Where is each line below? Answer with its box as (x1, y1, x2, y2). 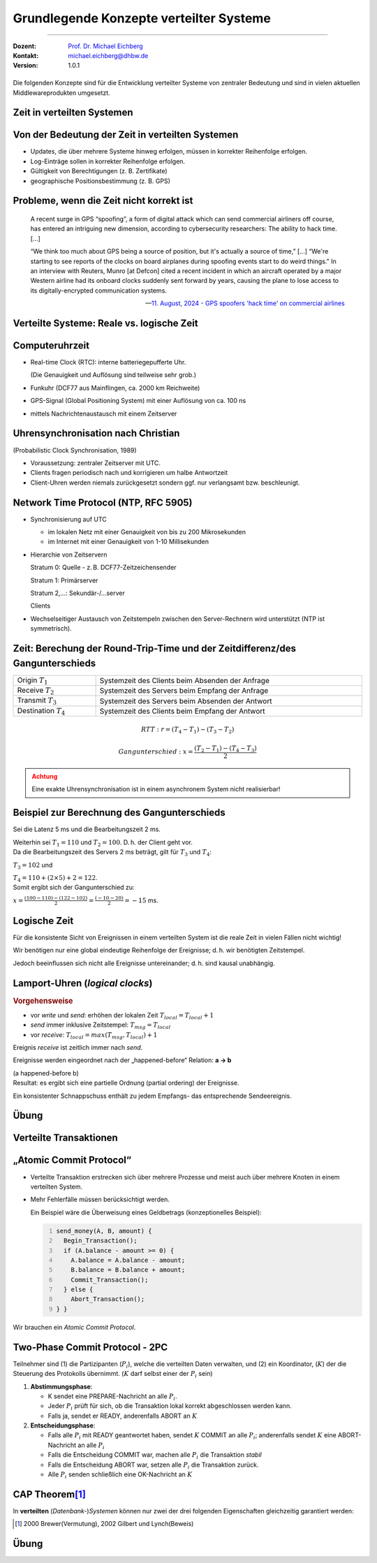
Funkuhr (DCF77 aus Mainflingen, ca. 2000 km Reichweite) (30, 383, 200, 392)
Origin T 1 (17, 675, 48, 686)
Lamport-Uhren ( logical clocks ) (13, 977, 153, 989)
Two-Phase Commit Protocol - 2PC (13, 1341, 168, 1353)
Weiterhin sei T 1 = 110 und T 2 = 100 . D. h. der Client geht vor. (13, 838, 193, 848)
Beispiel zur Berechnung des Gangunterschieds (13, 807, 226, 819)
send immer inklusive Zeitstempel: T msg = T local (30, 1020, 171, 1031)
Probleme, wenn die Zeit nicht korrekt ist (13, 195, 193, 207)
